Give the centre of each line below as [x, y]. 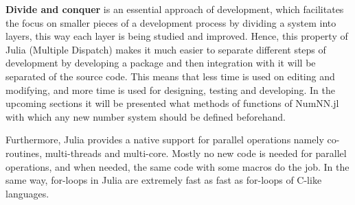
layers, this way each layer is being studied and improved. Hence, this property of [177, 36]
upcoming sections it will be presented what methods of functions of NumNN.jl [172, 103]
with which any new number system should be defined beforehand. [146, 116]
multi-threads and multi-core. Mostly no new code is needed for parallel [196, 153]
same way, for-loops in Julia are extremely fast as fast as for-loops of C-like [164, 180]
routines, [24, 153]
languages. [27, 193]
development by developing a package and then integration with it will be [161, 63]
